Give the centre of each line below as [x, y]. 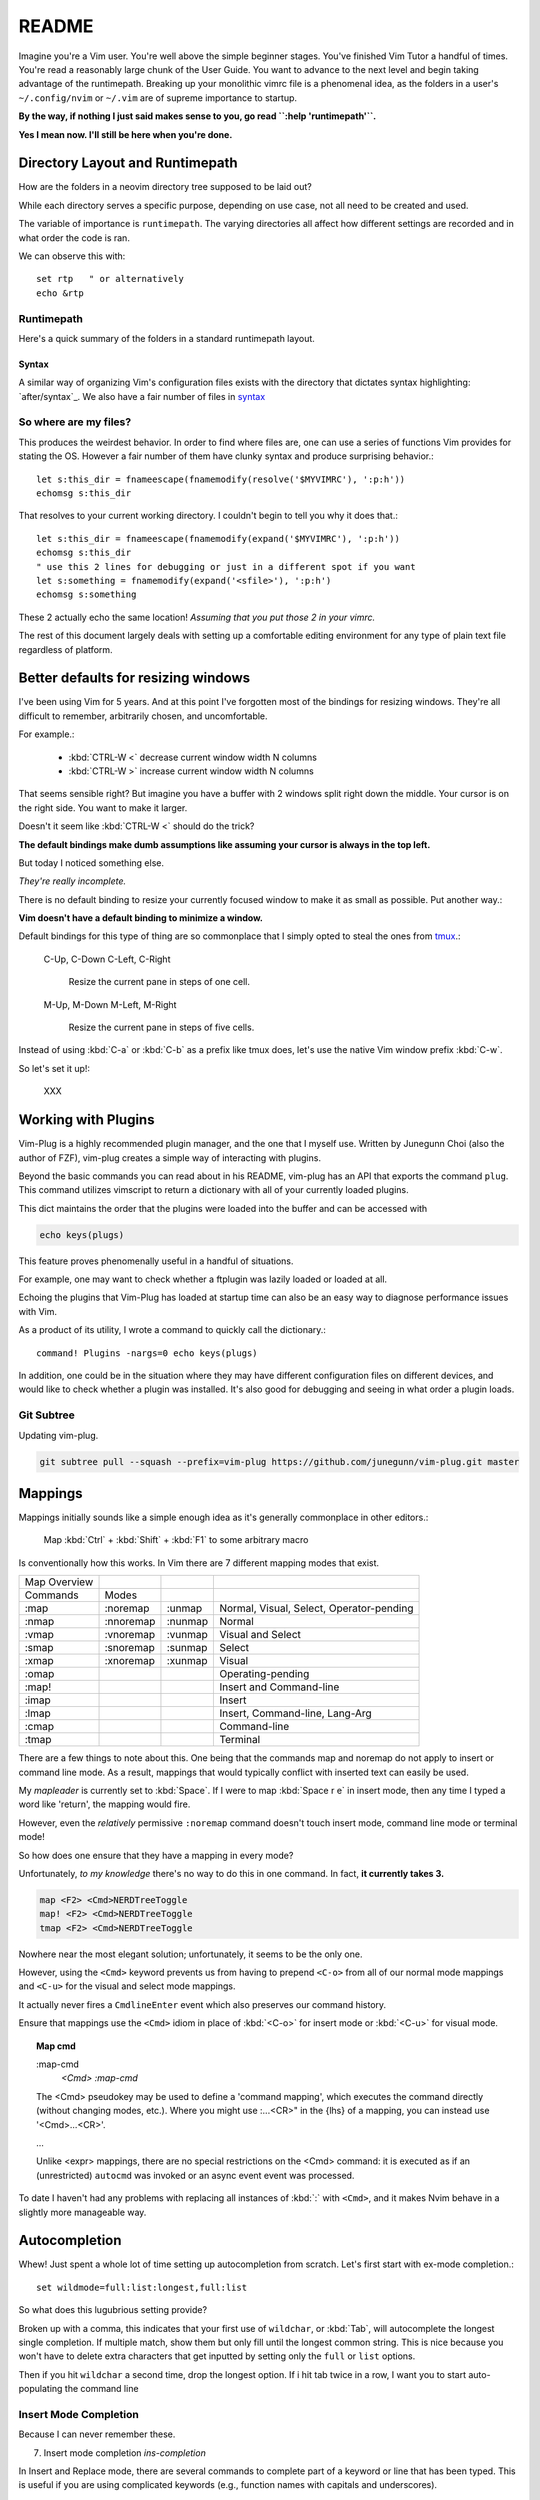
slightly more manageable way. [82, 2212]
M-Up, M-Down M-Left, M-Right [110, 1004]
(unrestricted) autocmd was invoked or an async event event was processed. [195, 2175]
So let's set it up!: [54, 1068]
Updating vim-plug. [58, 1435]
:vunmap [187, 1635]
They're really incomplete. [72, 881]
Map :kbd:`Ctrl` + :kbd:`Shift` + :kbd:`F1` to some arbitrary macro [176, 1540]
